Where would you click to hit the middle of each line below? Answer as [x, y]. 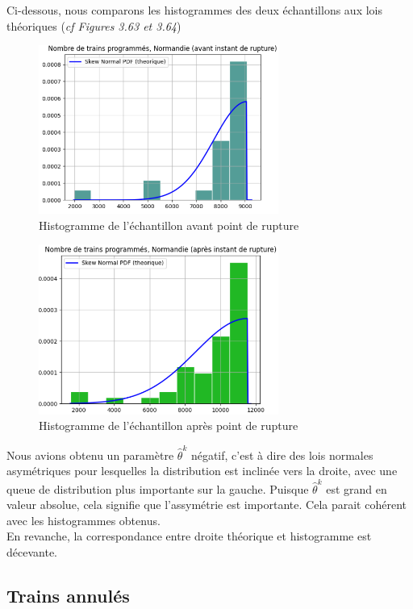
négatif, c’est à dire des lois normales [282, 455]
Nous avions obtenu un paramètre [90, 455]
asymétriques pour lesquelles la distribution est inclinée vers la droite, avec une [202, 471]
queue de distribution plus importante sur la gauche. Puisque [158, 488]
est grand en [357, 488]
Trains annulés [68, 595]
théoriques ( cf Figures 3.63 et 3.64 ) [94, 25]
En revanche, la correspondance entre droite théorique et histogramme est [189, 536]
